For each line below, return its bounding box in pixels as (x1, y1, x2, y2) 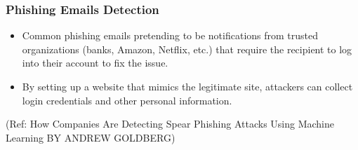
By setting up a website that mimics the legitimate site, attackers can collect (22, 79, 353, 93)
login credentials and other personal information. (22, 93, 232, 107)
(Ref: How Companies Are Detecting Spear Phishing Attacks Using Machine (6, 116, 335, 131)
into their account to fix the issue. (22, 55, 168, 70)
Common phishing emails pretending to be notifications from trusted (22, 28, 319, 43)
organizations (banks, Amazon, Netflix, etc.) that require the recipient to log (22, 41, 352, 56)
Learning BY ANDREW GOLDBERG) (6, 130, 175, 144)
